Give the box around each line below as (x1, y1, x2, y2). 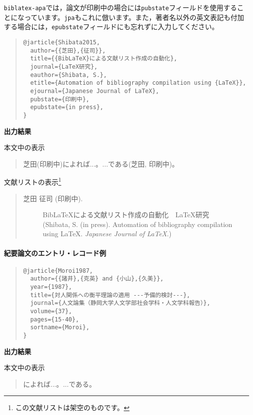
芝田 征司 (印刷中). (23, 193, 83, 203)
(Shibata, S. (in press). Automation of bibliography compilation (42, 219, 233, 229)
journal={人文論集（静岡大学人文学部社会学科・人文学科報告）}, (30, 300, 211, 307)
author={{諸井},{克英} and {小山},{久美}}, (30, 275, 164, 283)
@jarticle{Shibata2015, (23, 38, 100, 46)
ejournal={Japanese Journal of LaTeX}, (30, 87, 159, 94)
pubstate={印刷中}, (30, 95, 90, 103)
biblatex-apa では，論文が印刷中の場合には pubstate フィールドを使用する (4, 2, 237, 12)
